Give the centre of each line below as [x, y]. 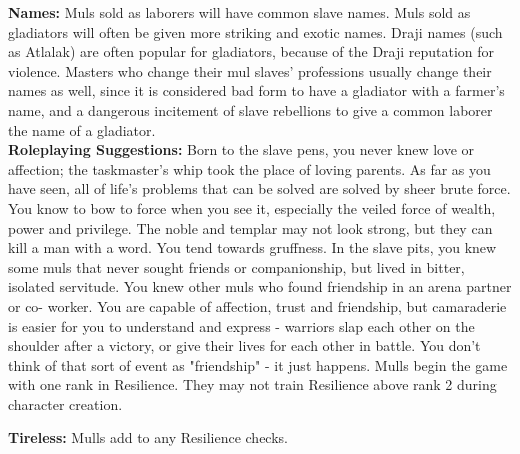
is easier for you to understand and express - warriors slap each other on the [241, 325]
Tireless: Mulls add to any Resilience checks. [148, 437]
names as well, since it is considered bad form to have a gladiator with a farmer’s [256, 90]
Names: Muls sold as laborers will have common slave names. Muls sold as [239, 12]
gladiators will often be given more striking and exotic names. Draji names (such [255, 31]
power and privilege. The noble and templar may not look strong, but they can [250, 227]
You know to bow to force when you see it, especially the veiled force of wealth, [252, 207]
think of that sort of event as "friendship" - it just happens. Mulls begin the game [258, 364]
